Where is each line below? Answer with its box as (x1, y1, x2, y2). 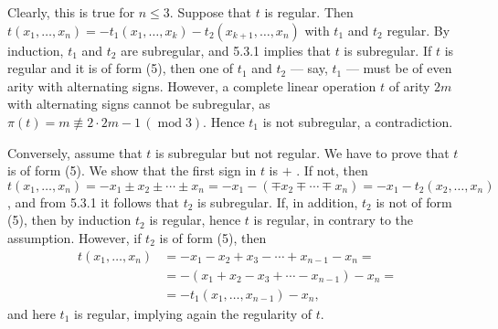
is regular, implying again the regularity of (74, 303, 313, 323)
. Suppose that (169, 3, 251, 21)
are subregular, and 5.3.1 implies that (121, 40, 331, 59)
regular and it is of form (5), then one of (7, 58, 234, 78)
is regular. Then (264, 3, 354, 21)
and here (7, 303, 56, 323)
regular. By (387, 20, 450, 39)
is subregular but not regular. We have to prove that (155, 143, 450, 162)
